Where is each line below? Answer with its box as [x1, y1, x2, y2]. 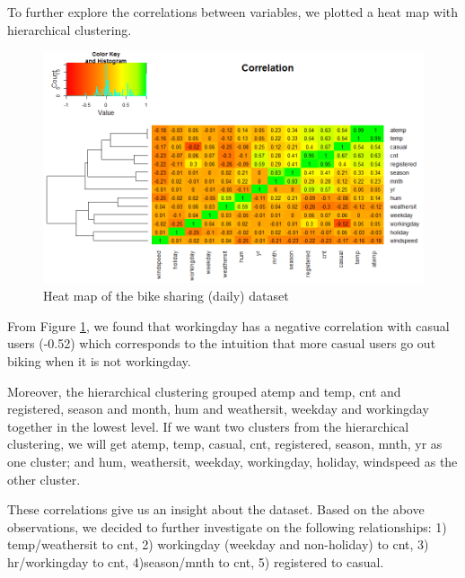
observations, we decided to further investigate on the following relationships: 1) [7, 517, 447, 536]
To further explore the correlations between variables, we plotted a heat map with [7, 3, 459, 21]
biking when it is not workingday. [7, 351, 191, 370]
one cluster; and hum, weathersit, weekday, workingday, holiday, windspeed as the [7, 451, 458, 470]
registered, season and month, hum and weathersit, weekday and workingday [7, 399, 429, 418]
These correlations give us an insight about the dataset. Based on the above [7, 500, 425, 519]
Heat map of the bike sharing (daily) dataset [43, 286, 289, 305]
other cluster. [7, 469, 81, 488]
